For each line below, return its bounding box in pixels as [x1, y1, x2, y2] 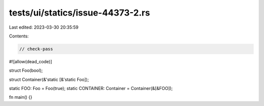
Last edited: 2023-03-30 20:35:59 [9, 24, 79, 30]
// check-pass [19, 46, 53, 52]
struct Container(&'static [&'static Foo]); [9, 76, 89, 82]
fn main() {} [9, 94, 33, 100]
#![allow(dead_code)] [9, 58, 52, 64]
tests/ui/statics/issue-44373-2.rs [9, 7, 150, 18]
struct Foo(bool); [9, 68, 43, 73]
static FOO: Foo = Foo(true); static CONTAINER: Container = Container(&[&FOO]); [9, 86, 173, 91]
